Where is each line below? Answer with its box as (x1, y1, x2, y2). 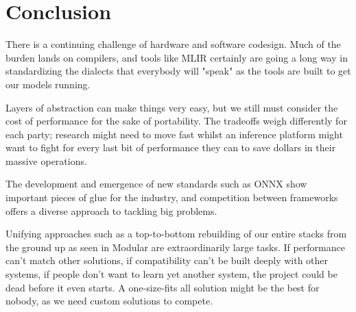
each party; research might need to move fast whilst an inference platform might (5, 127, 343, 141)
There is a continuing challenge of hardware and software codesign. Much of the (5, 37, 341, 51)
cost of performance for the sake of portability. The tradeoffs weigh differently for (5, 114, 347, 128)
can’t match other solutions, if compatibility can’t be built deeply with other (5, 253, 329, 268)
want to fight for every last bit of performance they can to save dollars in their (5, 140, 336, 155)
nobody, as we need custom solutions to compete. (5, 294, 213, 308)
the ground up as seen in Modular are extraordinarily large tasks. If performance (5, 239, 345, 254)
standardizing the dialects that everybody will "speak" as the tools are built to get (5, 64, 351, 78)
